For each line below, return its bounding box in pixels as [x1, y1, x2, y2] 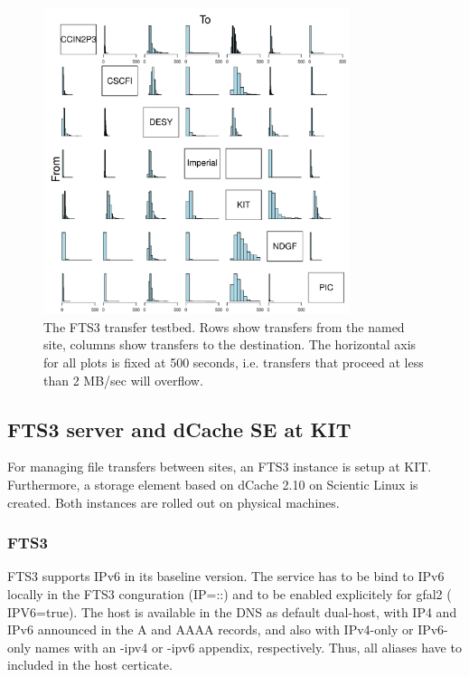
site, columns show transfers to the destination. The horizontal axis [43, 335, 417, 354]
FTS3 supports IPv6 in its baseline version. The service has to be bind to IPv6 [7, 567, 445, 586]
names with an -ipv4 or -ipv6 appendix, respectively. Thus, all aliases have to [34, 637, 462, 656]
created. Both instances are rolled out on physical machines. [7, 492, 340, 511]
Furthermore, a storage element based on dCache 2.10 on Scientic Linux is [7, 474, 418, 493]
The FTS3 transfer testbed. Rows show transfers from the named [43, 317, 405, 336]
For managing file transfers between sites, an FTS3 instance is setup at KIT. [7, 457, 432, 476]
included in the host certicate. [7, 655, 173, 674]
